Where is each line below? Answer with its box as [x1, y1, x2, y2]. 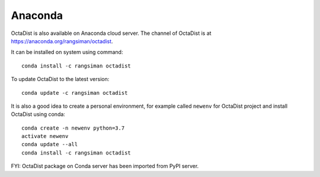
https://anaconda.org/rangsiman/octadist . [11, 37, 113, 44]
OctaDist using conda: [11, 111, 65, 118]
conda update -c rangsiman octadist [21, 89, 128, 96]
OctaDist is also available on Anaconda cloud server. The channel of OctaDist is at [11, 30, 212, 37]
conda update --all [21, 141, 78, 148]
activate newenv [21, 133, 69, 140]
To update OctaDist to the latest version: [11, 76, 110, 83]
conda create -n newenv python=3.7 [21, 124, 125, 131]
